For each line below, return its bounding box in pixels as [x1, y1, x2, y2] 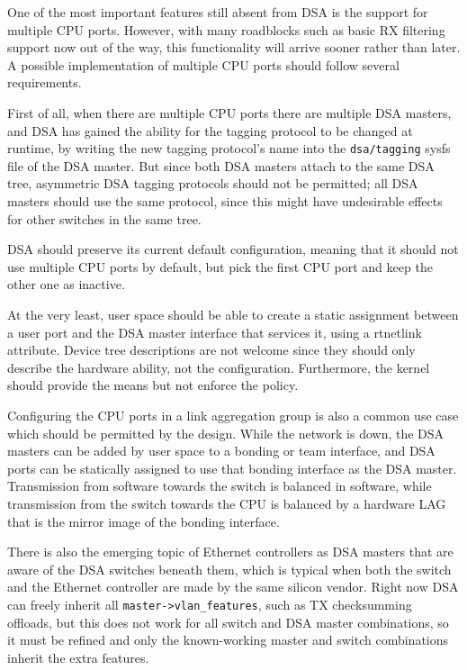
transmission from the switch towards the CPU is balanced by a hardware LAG [7, 493, 446, 512]
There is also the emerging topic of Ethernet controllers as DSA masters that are [7, 542, 454, 561]
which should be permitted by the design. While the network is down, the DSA [7, 423, 445, 442]
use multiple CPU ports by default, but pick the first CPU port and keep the [7, 257, 433, 276]
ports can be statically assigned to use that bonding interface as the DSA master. [7, 458, 457, 477]
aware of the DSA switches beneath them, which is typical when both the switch [7, 559, 452, 578]
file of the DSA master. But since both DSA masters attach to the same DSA [7, 156, 435, 175]
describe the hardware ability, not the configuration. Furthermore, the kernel [7, 358, 430, 376]
